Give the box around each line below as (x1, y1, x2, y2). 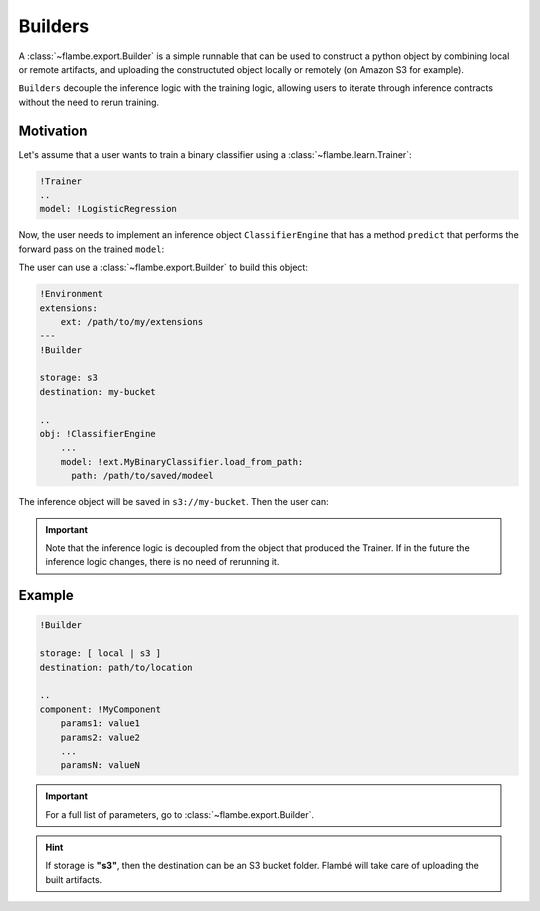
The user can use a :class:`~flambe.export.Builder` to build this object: (18, 261, 309, 274)
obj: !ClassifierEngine (39, 428, 157, 440)
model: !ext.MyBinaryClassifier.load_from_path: (60, 456, 304, 467)
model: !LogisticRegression (39, 203, 177, 215)
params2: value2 (60, 731, 140, 743)
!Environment (39, 288, 104, 300)
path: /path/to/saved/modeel (71, 470, 214, 482)
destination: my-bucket (39, 386, 157, 397)
